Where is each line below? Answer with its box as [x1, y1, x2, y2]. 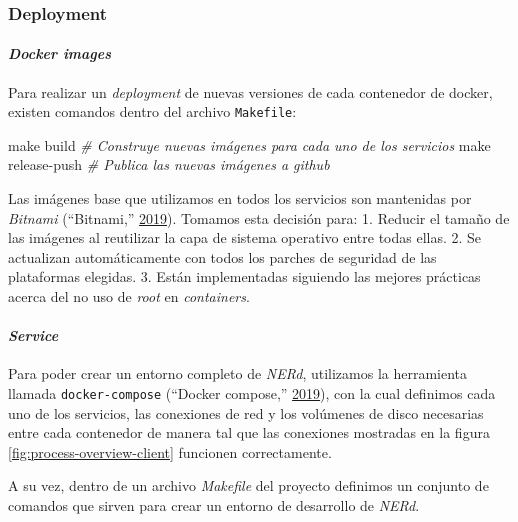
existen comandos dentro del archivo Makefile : [8, 101, 297, 122]
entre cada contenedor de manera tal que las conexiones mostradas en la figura [8, 422, 490, 443]
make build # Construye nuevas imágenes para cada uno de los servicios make [8, 134, 491, 155]
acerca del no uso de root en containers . [8, 286, 250, 307]
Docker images [8, 43, 112, 64]
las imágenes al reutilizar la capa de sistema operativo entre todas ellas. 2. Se [8, 227, 482, 248]
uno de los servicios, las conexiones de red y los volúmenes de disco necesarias [8, 402, 484, 423]
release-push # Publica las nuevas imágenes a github [8, 154, 330, 175]
